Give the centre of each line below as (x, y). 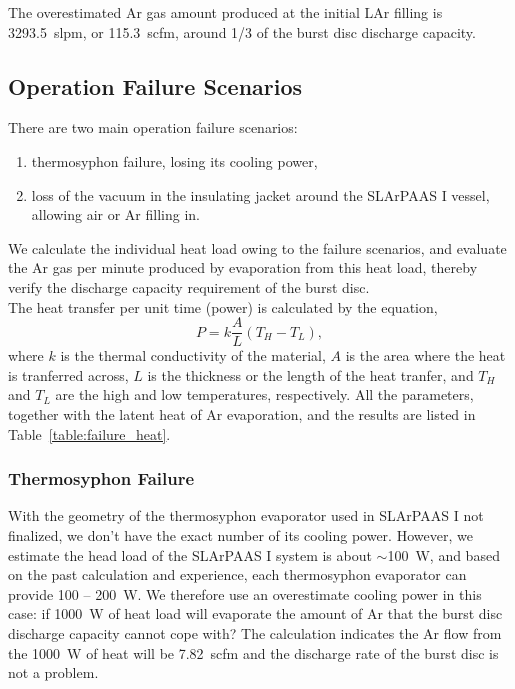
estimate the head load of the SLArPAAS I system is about (190, 554)
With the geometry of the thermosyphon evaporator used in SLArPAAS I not (246, 515)
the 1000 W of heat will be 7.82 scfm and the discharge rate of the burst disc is (253, 652)
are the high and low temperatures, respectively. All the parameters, (264, 394)
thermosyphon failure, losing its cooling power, (174, 160)
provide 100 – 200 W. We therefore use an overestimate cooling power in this (245, 593)
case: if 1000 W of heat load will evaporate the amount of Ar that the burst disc (255, 613)
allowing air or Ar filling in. (115, 214)
